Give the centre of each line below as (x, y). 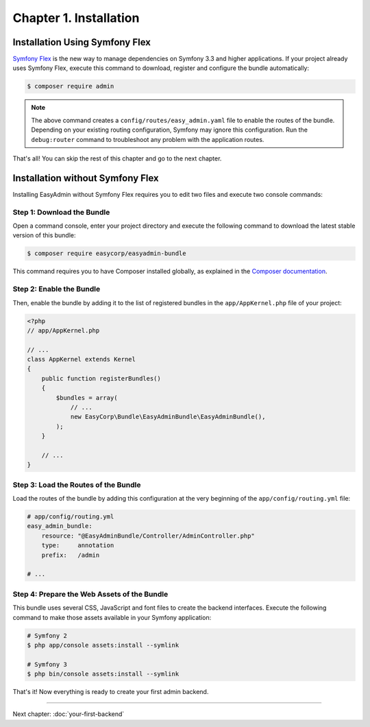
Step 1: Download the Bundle (61, 212)
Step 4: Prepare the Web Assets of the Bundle (90, 594)
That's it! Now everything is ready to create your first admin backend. (111, 692)
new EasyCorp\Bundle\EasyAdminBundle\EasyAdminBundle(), (168, 417)
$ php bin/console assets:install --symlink (103, 674)
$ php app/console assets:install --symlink (103, 645)
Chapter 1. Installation (76, 18)
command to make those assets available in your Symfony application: (112, 617)
